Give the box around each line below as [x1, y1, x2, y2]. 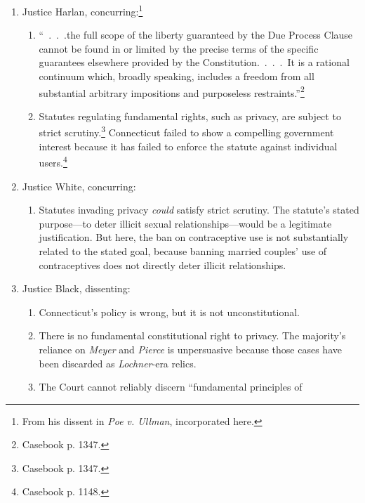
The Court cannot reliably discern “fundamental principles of [39, 379, 303, 394]
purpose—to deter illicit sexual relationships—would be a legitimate [39, 216, 332, 230]
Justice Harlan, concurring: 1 [22, 2, 143, 18]
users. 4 [39, 153, 67, 169]
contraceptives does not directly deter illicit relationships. [39, 257, 286, 272]
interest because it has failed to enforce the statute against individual [39, 138, 338, 153]
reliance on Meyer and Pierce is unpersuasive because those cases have [39, 341, 342, 356]
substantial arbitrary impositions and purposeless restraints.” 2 [39, 83, 305, 100]
